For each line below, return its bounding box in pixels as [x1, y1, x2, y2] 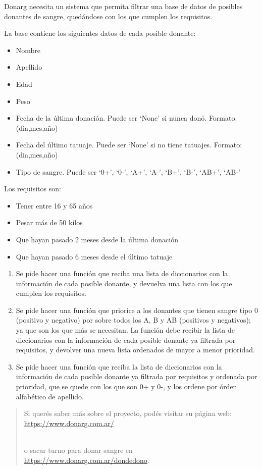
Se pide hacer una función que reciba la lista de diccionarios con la [16, 361, 222, 372]
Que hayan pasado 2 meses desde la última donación [16, 234, 178, 244]
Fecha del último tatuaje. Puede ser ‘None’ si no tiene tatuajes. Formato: [16, 139, 242, 150]
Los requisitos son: [4, 183, 61, 194]
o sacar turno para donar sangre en [24, 445, 133, 455]
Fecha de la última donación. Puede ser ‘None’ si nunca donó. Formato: [16, 113, 237, 123]
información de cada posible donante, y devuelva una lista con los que [16, 278, 232, 288]
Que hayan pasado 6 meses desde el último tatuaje [16, 251, 173, 262]
